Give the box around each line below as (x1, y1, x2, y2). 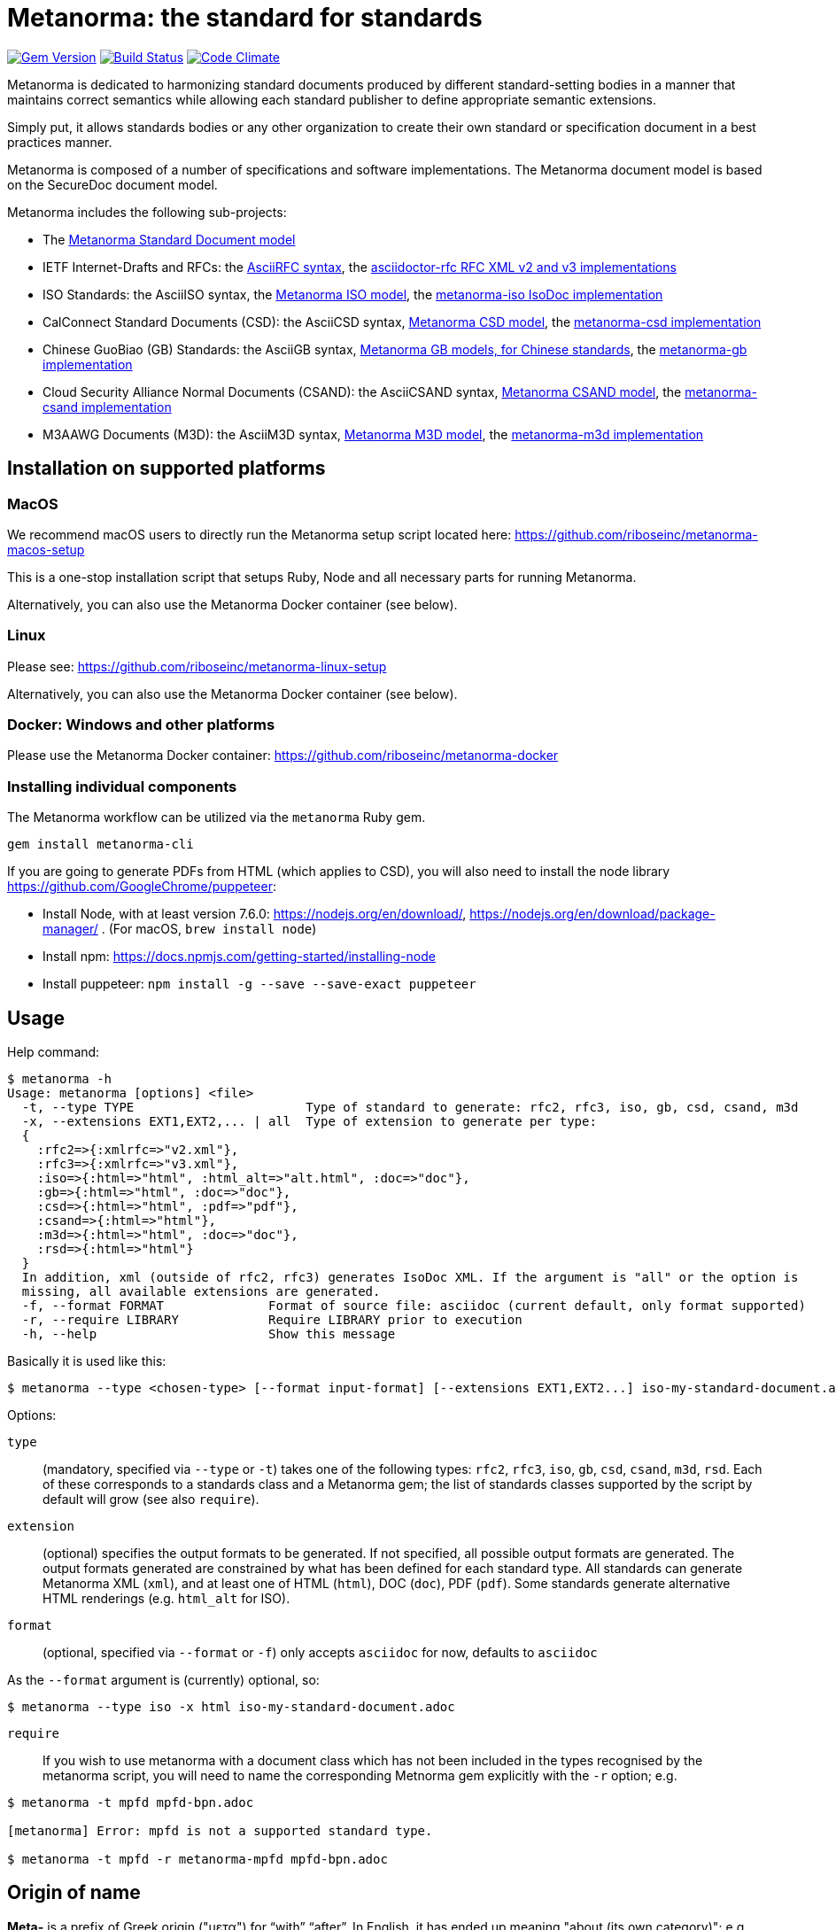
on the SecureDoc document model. (7, 176, 218, 192)
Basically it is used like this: (7, 1353, 166, 1369)
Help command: (7, 1044, 100, 1060)
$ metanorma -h (7, 1072, 112, 1087)
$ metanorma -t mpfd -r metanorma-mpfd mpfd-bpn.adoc (7, 1852, 388, 1867)
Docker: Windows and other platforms (7, 716, 275, 734)
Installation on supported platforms (7, 457, 326, 480)
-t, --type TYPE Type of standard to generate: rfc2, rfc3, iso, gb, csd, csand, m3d (21, 1100, 799, 1115)
